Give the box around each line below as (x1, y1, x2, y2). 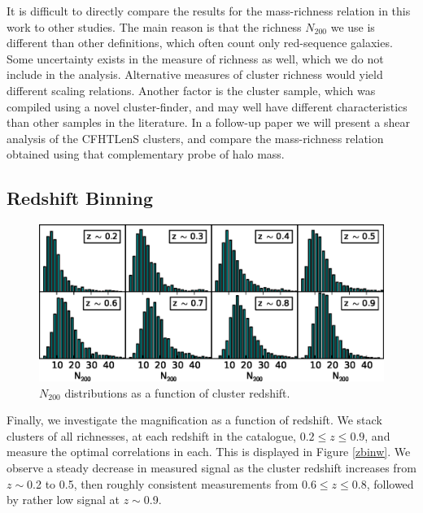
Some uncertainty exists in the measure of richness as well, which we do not (7, 50, 384, 67)
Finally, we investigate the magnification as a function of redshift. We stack (7, 411, 382, 428)
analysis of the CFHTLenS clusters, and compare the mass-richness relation (7, 129, 384, 146)
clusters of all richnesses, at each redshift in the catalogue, (7, 427, 296, 444)
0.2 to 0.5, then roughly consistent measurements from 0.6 (27, 475, 316, 492)
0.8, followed (351, 475, 414, 492)
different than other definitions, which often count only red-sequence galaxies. (7, 34, 393, 51)
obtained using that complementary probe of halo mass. (7, 146, 285, 163)
